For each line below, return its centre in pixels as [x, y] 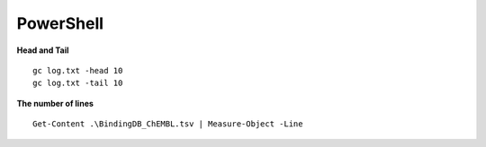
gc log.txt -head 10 [78, 70]
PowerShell [60, 23]
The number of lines [55, 103]
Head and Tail [43, 50]
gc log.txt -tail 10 [78, 83]
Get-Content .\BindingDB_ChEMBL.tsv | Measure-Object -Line [168, 124]
